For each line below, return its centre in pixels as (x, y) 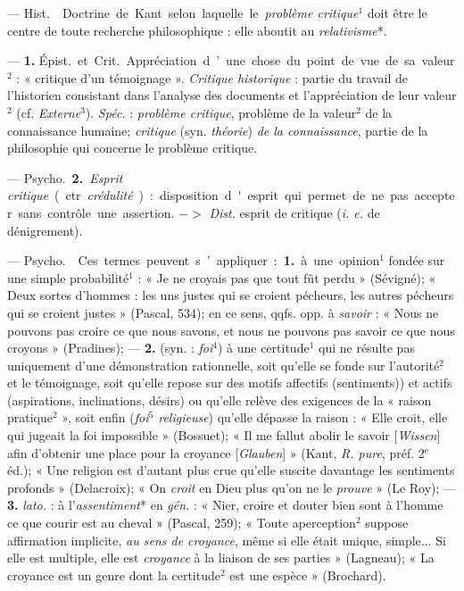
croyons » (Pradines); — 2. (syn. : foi (110, 348)
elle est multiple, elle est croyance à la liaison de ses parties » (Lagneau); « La (221, 558)
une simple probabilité (68, 277)
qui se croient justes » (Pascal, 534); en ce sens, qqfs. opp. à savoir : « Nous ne (223, 312)
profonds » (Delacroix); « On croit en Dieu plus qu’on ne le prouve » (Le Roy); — (232, 487)
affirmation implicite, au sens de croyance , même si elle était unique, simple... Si (227, 540)
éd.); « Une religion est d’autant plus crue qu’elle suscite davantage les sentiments (231, 470)
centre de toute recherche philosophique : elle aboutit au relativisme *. (197, 30)
